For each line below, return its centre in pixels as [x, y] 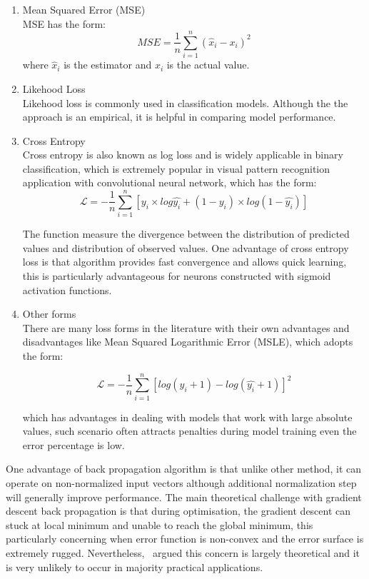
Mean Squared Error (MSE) [84, 9]
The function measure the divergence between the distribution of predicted [186, 234]
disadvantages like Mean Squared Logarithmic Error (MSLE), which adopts [188, 342]
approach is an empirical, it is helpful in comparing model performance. [179, 117]
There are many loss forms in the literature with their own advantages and [186, 327]
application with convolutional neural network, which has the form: [170, 182]
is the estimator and [108, 65]
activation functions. [67, 289]
